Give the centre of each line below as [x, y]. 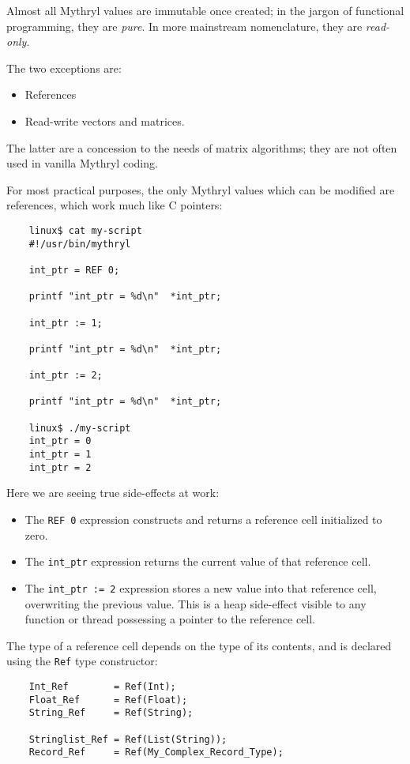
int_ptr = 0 [60, 441]
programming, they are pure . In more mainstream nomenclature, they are [184, 26]
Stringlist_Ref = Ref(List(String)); [128, 739]
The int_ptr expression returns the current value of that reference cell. [198, 561]
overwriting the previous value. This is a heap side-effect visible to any [196, 603]
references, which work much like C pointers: [115, 205]
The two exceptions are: [64, 68]
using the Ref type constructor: [82, 661]
